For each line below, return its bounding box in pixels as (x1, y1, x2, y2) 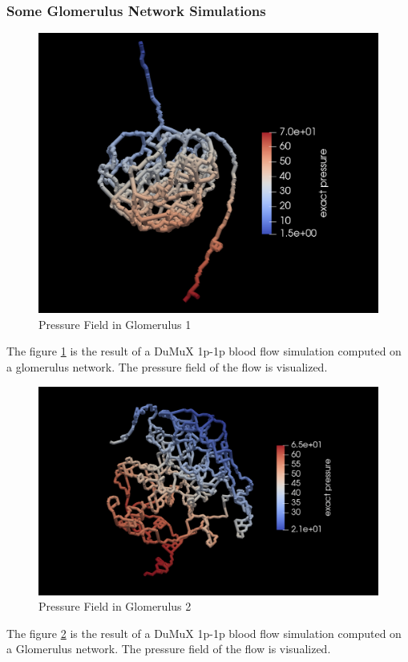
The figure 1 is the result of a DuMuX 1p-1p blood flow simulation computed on (6, 343, 402, 359)
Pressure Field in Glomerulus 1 (38, 315, 192, 332)
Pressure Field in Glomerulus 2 (38, 598, 192, 615)
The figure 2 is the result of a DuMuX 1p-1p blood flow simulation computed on (6, 624, 402, 641)
